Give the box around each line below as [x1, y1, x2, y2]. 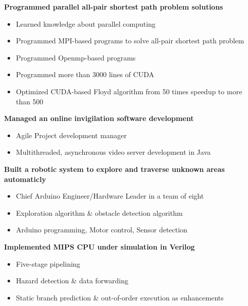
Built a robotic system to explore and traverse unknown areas [4, 163, 225, 174]
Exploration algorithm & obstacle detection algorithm [16, 207, 183, 218]
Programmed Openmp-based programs [16, 52, 136, 63]
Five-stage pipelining [16, 258, 80, 269]
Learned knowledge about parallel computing [16, 18, 156, 29]
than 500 [16, 96, 43, 106]
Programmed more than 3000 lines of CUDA [16, 69, 154, 80]
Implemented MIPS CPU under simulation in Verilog [4, 241, 195, 252]
